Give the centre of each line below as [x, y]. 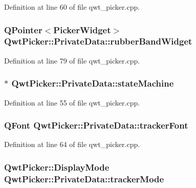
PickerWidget [82, 29]
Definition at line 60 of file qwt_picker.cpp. [72, 7]
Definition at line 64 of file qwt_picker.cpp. [72, 144]
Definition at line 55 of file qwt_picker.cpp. [72, 102]
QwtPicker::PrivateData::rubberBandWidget [98, 41]
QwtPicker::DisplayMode [57, 167]
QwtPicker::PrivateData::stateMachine [93, 83]
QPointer [23, 29]
